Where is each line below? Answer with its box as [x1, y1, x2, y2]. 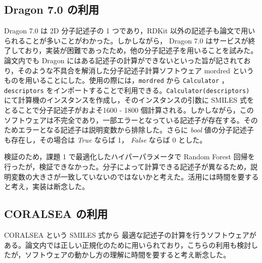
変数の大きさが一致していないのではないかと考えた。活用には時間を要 [11, 171, 245, 182]
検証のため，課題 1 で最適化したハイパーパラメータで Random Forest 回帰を [4, 151, 255, 162]
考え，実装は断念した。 [11, 181, 89, 192]
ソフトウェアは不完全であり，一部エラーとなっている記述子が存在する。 [4, 114, 244, 125]
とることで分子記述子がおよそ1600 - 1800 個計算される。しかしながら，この [4, 105, 254, 115]
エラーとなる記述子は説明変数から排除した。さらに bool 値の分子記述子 [18, 124, 254, 135]
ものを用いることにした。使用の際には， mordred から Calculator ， [4, 75, 229, 85]
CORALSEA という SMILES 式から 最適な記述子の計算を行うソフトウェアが [4, 230, 256, 240]
